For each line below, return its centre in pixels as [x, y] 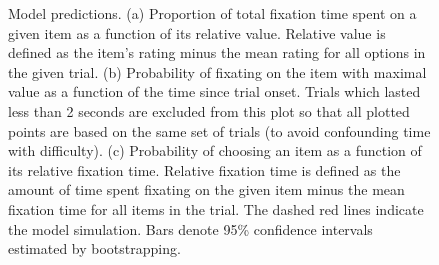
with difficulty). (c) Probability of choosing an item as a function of [215, 150]
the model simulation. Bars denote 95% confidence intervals [190, 228]
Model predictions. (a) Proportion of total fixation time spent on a [212, 13]
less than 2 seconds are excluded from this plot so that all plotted [209, 110]
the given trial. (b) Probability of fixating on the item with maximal [217, 71]
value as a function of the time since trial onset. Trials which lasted [214, 91]
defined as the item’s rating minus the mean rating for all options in [217, 52]
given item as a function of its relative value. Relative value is [197, 32]
